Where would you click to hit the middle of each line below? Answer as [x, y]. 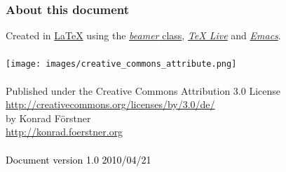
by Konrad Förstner [48, 118]
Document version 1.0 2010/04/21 [79, 159]
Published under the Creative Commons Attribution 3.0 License [143, 90]
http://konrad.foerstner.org [64, 132]
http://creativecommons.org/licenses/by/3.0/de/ [110, 104]
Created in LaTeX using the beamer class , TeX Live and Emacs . [143, 35]
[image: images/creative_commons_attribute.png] [121, 64]
